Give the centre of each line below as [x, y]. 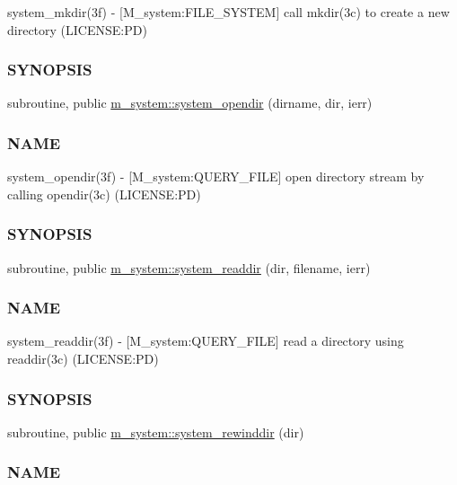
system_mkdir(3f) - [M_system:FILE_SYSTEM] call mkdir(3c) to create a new [228, 12]
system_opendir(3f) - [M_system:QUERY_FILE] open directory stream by [216, 176]
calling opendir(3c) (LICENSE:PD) [104, 194]
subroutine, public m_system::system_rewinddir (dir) [156, 432]
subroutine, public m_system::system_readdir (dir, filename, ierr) [189, 267]
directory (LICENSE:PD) [77, 29]
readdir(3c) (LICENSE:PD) [83, 359]
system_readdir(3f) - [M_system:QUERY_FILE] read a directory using [206, 341]
